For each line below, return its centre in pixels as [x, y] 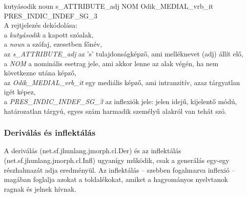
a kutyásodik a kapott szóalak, [49, 34]
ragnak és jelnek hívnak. [40, 188]
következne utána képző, [40, 73]
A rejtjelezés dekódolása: [41, 25]
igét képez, [20, 92]
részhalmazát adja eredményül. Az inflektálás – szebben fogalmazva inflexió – [120, 170]
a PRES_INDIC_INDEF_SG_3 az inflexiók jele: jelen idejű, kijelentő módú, [121, 101]
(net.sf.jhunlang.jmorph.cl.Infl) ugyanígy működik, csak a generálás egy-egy [117, 160]
